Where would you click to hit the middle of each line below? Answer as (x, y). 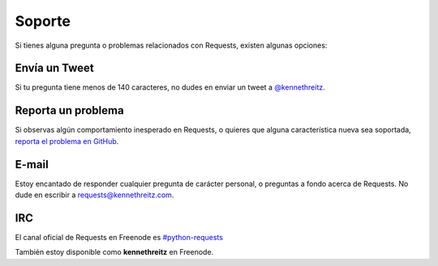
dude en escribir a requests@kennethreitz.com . (94, 195)
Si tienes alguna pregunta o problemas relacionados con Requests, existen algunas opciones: (171, 45)
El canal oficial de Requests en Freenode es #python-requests (119, 237)
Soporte (43, 21)
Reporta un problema (70, 110)
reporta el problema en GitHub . (67, 141)
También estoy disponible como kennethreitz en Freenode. (114, 252)
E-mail (32, 165)
